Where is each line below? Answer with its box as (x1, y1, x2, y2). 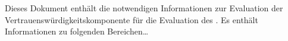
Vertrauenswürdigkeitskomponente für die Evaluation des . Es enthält (5, 13, 258, 26)
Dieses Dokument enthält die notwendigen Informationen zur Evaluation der (5, 2, 283, 14)
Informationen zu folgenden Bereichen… (5, 25, 149, 37)
